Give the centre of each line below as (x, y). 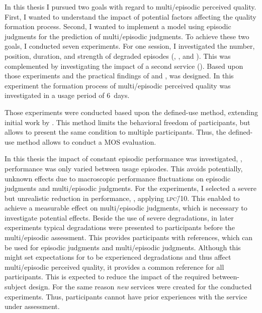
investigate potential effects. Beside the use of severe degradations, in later (119, 217)
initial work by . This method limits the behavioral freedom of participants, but (127, 122)
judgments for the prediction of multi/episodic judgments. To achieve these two (127, 36)
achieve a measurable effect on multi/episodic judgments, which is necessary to (126, 208)
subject (16, 287)
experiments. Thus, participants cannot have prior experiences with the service (126, 296)
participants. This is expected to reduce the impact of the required (107, 277)
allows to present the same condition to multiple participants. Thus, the (115, 132)
